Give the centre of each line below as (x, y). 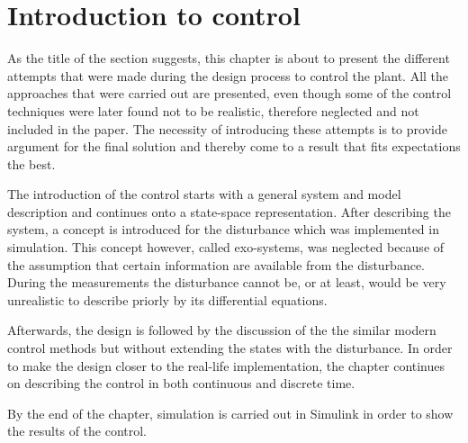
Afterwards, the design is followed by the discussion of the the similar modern (222, 330)
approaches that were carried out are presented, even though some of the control (229, 93)
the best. (31, 163)
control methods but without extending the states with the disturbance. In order (230, 348)
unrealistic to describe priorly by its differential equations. (167, 299)
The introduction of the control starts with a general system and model (204, 194)
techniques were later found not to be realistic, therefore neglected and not (213, 110)
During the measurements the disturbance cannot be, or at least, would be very (227, 282)
